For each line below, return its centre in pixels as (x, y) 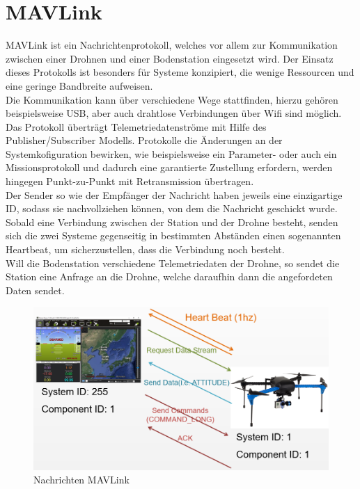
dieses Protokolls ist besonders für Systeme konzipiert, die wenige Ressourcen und (180, 72)
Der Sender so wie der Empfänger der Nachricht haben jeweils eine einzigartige (174, 194)
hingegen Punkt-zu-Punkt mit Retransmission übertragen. (130, 181)
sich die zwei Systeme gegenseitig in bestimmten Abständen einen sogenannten (173, 235)
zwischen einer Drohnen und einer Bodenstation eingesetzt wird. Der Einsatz (170, 58)
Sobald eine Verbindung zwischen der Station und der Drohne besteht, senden (172, 222)
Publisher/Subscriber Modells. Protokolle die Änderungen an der (144, 140)
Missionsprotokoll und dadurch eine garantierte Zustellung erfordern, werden (169, 167)
